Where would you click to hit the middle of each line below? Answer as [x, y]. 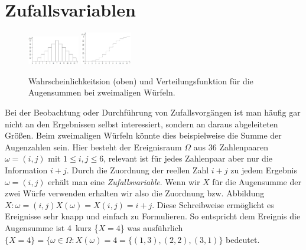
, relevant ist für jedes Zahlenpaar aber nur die [188, 158]
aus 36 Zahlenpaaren [231, 147]
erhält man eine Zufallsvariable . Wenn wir [124, 181]
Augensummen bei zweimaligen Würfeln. [102, 92]
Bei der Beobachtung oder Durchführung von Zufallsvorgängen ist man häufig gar [153, 112]
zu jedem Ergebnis [264, 170]
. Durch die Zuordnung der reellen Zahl [138, 170]
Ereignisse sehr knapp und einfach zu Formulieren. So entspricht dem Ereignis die [153, 216]
